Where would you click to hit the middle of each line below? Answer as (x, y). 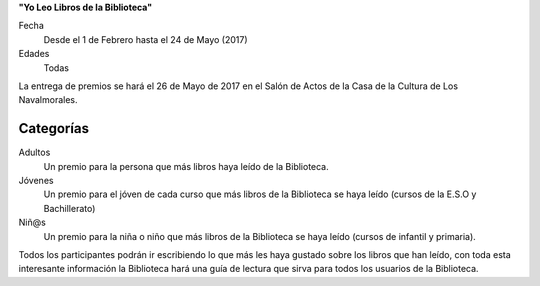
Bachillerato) (69, 208)
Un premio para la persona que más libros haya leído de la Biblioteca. (186, 166)
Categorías (54, 128)
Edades (34, 54)
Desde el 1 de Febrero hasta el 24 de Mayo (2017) (146, 39)
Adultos (34, 152)
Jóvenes (36, 181)
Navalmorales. (48, 100)
